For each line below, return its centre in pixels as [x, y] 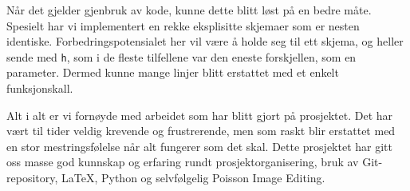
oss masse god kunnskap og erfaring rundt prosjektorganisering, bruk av [183, 162]
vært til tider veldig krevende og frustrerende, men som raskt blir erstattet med [201, 131]
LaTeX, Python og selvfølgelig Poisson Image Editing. [193, 177]
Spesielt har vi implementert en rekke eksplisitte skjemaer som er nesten [183, 25]
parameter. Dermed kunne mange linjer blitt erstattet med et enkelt [173, 72]
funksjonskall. [40, 88]
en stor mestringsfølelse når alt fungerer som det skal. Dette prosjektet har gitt [199, 146]
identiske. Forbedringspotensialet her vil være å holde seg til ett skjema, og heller [205, 41]
